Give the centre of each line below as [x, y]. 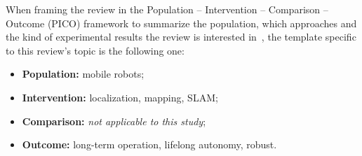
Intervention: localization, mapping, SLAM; [120, 97]
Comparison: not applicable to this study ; [114, 121]
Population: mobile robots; [83, 74]
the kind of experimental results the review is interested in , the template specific [181, 37]
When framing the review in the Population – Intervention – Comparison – [167, 9]
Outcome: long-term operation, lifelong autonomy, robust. [149, 144]
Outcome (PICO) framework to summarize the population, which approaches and [181, 23]
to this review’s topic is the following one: [95, 50]
